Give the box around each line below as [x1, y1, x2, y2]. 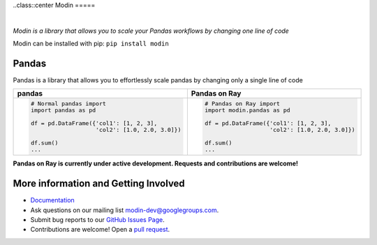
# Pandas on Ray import [205, 100, 281, 107]
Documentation [30, 196, 75, 205]
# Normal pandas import [30, 100, 106, 107]
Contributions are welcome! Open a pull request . [30, 225, 170, 234]
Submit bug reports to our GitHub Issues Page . [30, 215, 165, 223]
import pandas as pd [30, 107, 96, 114]
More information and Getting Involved [13, 178, 185, 190]
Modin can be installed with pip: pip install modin [13, 39, 169, 48]
